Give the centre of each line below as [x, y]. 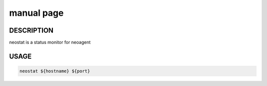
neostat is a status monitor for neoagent [50, 43]
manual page [36, 13]
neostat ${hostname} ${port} [55, 71]
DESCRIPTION [31, 30]
